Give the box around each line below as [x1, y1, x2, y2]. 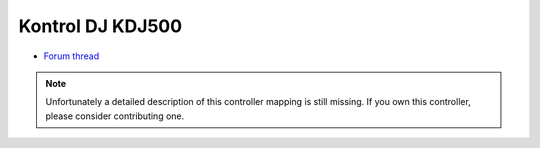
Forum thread [43, 50, 100, 62]
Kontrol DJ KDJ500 [18, 15, 183, 37]
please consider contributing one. [45, 110, 185, 122]
